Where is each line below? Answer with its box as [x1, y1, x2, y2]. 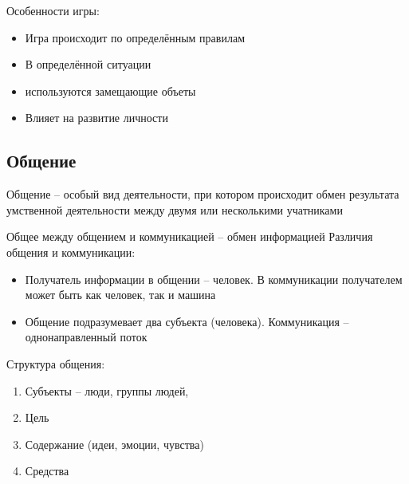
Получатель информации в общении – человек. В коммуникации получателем [25, 270, 403, 287]
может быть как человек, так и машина [25, 286, 216, 303]
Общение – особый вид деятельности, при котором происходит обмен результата [6, 186, 399, 203]
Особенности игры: [6, 2, 100, 18]
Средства [25, 462, 69, 479]
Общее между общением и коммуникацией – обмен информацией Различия [6, 228, 373, 245]
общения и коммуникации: [6, 243, 136, 260]
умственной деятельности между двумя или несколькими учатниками [6, 201, 343, 218]
